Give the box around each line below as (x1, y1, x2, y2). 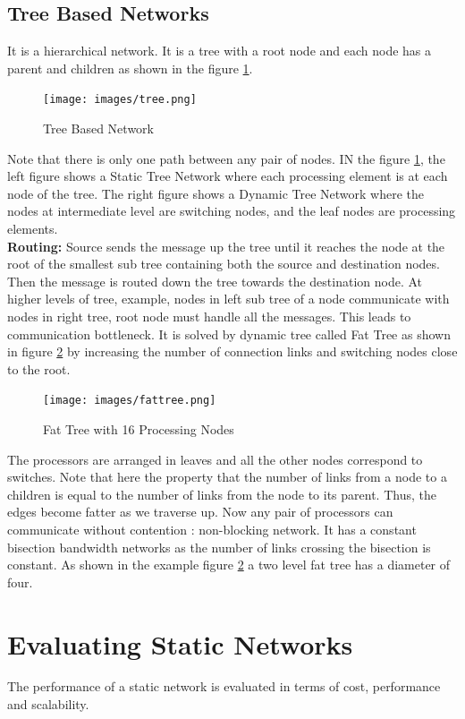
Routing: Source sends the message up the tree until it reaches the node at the (7, 236, 445, 255)
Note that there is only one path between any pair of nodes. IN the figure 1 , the (7, 149, 445, 167)
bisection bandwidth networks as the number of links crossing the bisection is (7, 537, 431, 556)
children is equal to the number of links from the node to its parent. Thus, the (7, 484, 436, 503)
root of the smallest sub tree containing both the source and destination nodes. (7, 254, 440, 273)
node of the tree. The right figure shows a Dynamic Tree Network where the (7, 184, 425, 202)
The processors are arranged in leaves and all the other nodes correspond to (7, 449, 423, 468)
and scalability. (7, 695, 89, 714)
